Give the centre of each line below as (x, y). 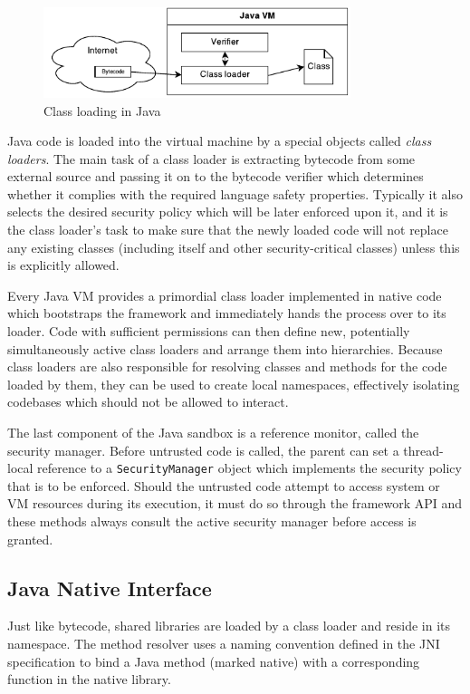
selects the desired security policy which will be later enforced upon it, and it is (228, 212)
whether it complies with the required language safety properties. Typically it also (235, 193)
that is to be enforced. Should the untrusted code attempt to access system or (224, 485)
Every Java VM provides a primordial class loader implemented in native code (225, 295)
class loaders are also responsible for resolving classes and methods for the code (227, 366)
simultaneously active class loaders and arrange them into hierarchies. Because (225, 348)
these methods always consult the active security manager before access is (212, 521)
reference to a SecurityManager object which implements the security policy (249, 468)
